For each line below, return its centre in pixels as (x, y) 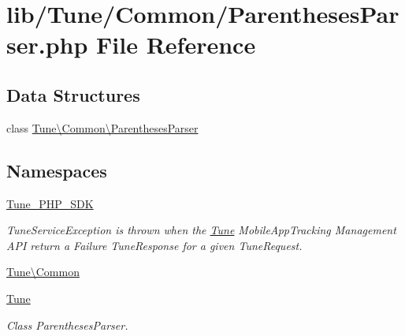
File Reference (176, 45)
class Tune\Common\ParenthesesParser (102, 127)
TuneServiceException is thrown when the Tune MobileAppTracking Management (201, 230)
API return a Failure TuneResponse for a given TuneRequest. (154, 245)
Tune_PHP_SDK (50, 203)
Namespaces (57, 170)
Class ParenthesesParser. (67, 325)
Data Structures (73, 94)
